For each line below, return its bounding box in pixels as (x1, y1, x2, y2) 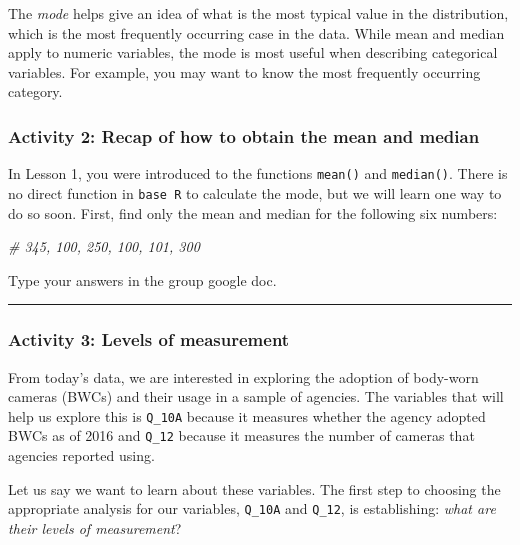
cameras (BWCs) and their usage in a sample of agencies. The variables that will (8, 386, 504, 407)
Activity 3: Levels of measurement (8, 327, 290, 352)
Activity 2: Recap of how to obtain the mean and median (8, 123, 480, 148)
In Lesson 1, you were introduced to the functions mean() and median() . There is (8, 163, 508, 184)
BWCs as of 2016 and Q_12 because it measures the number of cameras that (8, 425, 475, 446)
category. (8, 81, 63, 102)
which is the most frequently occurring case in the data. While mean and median (8, 22, 505, 43)
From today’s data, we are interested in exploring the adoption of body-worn (8, 366, 479, 387)
